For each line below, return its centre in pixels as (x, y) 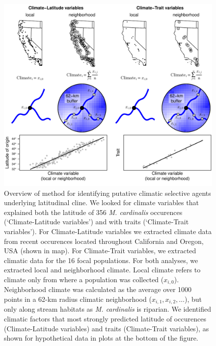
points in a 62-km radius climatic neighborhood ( (78, 299)
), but (193, 299)
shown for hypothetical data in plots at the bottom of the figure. (101, 338)
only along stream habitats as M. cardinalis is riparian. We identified (108, 309)
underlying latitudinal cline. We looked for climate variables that (101, 202)
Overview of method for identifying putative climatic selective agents (108, 193)
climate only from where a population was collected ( (84, 279)
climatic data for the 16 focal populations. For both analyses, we (101, 260)
